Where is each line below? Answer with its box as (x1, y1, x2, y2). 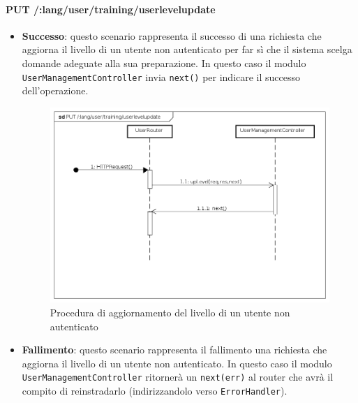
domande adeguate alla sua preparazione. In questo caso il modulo (22, 55, 306, 70)
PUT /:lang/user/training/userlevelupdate (6, 1, 216, 16)
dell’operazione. (22, 83, 89, 98)
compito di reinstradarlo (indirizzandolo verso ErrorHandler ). (22, 383, 288, 397)
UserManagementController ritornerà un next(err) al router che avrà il (22, 369, 334, 384)
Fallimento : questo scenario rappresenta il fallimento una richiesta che (22, 342, 327, 357)
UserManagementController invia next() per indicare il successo (22, 69, 301, 84)
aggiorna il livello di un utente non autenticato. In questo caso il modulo (22, 356, 332, 370)
